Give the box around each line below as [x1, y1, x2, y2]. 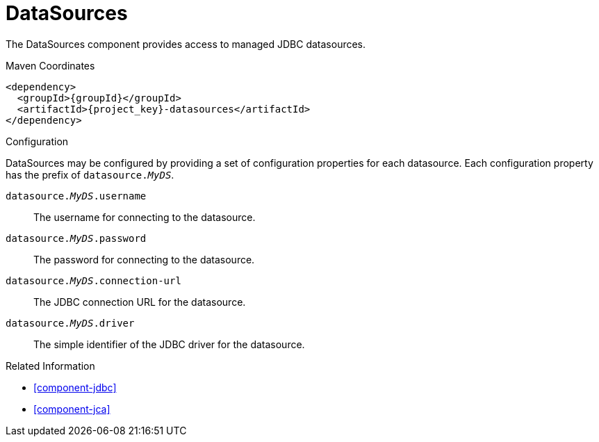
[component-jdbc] [33, 381, 117, 393]
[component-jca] [33, 402, 110, 415]
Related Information [6, 359, 95, 372]
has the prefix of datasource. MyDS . [6, 168, 174, 181]
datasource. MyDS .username [6, 190, 147, 202]
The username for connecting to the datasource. [33, 211, 256, 223]
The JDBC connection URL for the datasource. [33, 295, 246, 308]
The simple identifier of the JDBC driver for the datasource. [33, 338, 305, 350]
